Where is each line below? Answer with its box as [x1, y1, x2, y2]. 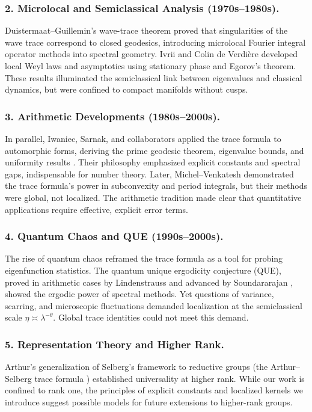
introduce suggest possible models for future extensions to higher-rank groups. [5, 395, 293, 408]
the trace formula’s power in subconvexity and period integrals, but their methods [5, 179, 308, 192]
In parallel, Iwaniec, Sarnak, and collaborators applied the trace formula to [5, 132, 281, 144]
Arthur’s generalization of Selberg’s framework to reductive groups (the [5, 360, 268, 373]
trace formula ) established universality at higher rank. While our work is [34, 372, 305, 384]
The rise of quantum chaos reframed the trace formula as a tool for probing [5, 252, 283, 265]
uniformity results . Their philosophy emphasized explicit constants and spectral [5, 156, 301, 168]
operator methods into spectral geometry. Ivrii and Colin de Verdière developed [5, 48, 298, 60]
